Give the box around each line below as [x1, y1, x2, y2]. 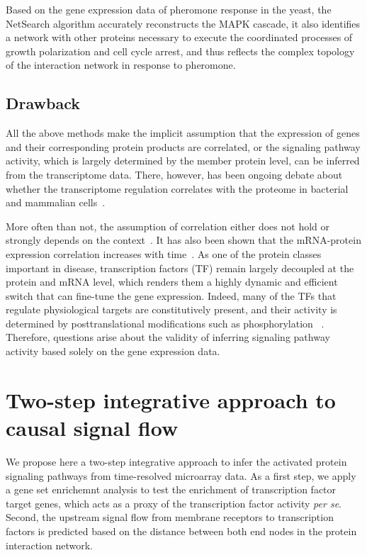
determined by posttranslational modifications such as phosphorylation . [6, 315, 324, 330]
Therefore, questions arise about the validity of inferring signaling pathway [6, 330, 330, 344]
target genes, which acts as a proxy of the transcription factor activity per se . [6, 495, 341, 510]
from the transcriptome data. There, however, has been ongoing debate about [6, 167, 343, 181]
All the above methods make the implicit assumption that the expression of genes [6, 125, 360, 140]
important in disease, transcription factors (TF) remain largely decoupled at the [6, 260, 354, 275]
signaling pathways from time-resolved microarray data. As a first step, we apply [6, 468, 356, 483]
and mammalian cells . [6, 195, 106, 210]
